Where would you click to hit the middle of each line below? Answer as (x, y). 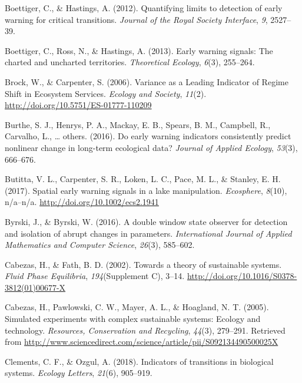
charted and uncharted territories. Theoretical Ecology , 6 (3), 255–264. (130, 62)
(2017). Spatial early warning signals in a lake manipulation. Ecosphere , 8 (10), (146, 190)
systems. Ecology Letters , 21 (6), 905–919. (79, 373)
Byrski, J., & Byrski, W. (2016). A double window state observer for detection (146, 221)
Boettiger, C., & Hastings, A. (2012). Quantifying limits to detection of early (144, 8)
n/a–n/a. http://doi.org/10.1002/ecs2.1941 (82, 202)
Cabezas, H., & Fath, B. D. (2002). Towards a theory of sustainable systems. (143, 264)
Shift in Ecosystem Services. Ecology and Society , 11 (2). (106, 93)
